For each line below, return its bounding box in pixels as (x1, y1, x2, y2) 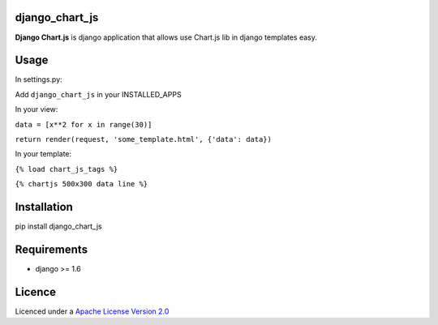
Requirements (15, 242, 88, 256)
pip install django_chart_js (15, 221, 102, 231)
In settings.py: (15, 75, 62, 84)
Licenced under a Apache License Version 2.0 (15, 306, 170, 316)
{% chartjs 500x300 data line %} (15, 179, 148, 189)
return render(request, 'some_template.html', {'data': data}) (15, 135, 272, 143)
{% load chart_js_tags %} (15, 165, 118, 173)
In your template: (15, 149, 72, 159)
